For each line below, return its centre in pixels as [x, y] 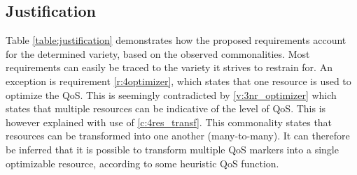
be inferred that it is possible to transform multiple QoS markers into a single [172, 149]
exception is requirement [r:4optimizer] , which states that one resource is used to [178, 81]
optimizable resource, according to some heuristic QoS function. [142, 163]
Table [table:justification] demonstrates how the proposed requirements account [176, 40]
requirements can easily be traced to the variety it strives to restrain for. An [169, 67]
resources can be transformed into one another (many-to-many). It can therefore [178, 136]
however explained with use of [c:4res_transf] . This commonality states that [169, 122]
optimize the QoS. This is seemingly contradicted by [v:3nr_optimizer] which [171, 94]
